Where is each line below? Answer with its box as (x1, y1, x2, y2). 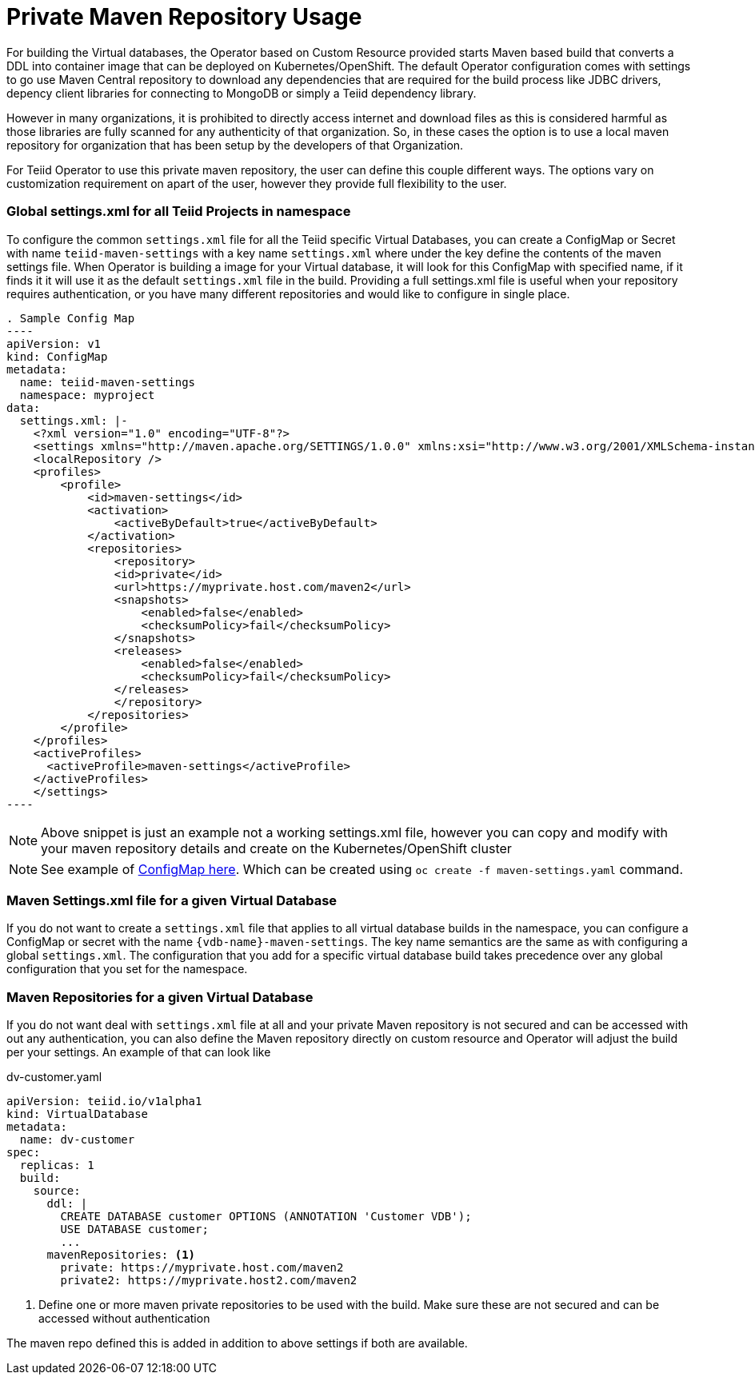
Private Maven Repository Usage (6, 3, 362, 30)
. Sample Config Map (6, 311, 135, 325)
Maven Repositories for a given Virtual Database (6, 988, 314, 1005)
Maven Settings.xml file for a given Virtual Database (6, 892, 338, 908)
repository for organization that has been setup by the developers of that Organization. (6, 138, 464, 152)
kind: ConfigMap (6, 349, 108, 363)
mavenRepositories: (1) (46, 1248, 196, 1261)
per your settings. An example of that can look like (6, 1045, 271, 1059)
